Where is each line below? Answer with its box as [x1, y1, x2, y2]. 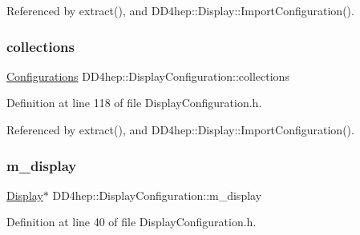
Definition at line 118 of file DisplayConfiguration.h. [6, 94, 262, 111]
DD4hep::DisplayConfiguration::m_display [52, 186, 262, 203]
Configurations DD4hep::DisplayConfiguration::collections [6, 67, 289, 84]
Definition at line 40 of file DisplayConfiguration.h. [6, 213, 257, 230]
